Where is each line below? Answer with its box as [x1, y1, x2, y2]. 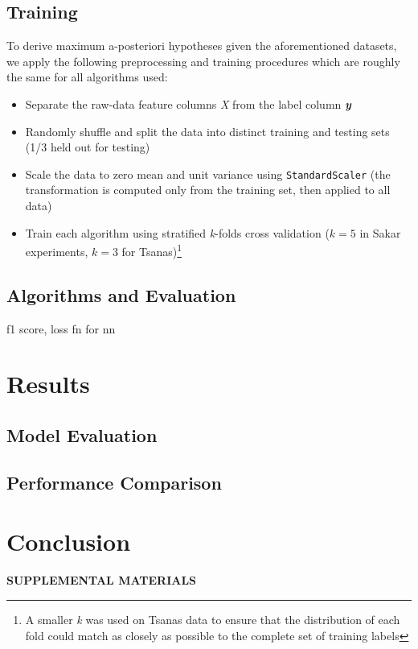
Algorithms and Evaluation [6, 282, 236, 307]
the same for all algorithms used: [6, 68, 168, 85]
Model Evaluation [6, 423, 158, 448]
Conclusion [6, 525, 131, 558]
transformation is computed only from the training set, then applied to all [25, 181, 391, 198]
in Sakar [359, 224, 401, 241]
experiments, [25, 242, 88, 259]
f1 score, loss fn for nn [6, 320, 116, 337]
